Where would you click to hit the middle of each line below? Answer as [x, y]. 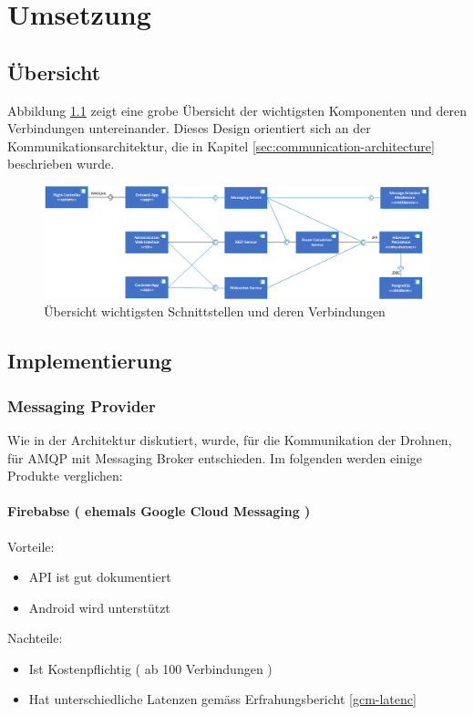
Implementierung [90, 361]
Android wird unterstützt [99, 607]
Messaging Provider [82, 405]
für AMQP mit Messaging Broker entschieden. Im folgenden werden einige [215, 457]
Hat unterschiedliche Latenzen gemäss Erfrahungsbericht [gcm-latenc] [222, 699]
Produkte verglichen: [65, 476]
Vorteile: [31, 546]
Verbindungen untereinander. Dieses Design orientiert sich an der [189, 128]
